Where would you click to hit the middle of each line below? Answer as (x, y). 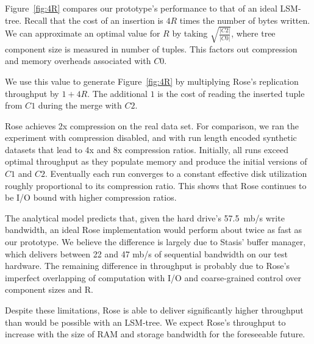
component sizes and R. (49, 289)
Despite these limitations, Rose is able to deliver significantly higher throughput (154, 310)
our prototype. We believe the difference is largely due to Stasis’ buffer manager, (155, 242)
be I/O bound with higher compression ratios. (91, 197)
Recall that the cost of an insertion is (94, 20)
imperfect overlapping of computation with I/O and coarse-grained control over (153, 277)
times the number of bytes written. (245, 20)
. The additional (117, 93)
